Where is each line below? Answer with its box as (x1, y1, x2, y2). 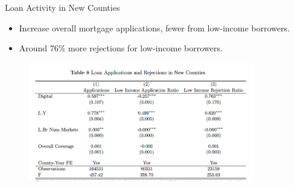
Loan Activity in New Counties (5, 1, 120, 13)
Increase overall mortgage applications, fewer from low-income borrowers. (19, 21, 290, 34)
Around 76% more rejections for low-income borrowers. (19, 42, 223, 54)
